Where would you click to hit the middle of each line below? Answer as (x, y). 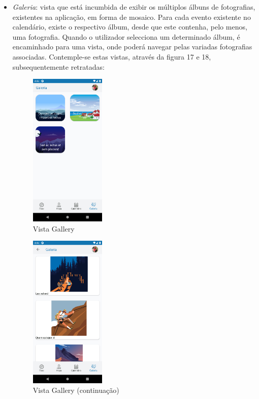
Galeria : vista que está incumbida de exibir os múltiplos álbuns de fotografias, (134, 7)
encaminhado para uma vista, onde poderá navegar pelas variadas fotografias (132, 47)
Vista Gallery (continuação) (76, 390)
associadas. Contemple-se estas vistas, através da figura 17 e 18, (112, 56)
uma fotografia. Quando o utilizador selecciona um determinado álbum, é (126, 36)
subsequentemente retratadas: (58, 66)
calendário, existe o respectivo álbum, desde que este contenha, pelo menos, (130, 27)
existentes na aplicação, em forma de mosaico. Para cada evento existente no (132, 17)
